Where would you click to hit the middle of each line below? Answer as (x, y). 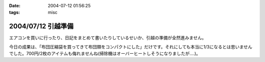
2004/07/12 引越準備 (41, 26)
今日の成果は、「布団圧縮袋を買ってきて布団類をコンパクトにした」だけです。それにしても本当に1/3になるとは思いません (131, 46)
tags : (14, 13)
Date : (15, 6)
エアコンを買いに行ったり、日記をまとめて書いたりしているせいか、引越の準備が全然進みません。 (108, 38)
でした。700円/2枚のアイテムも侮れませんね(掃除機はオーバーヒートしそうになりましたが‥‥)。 (105, 54)
